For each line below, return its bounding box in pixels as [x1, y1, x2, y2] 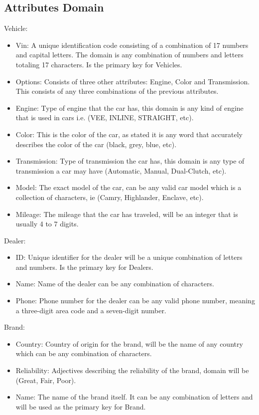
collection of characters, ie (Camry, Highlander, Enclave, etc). [15, 192, 204, 202]
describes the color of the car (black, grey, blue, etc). [15, 139, 177, 149]
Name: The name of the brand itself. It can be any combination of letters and [15, 392, 253, 402]
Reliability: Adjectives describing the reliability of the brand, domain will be [15, 365, 249, 376]
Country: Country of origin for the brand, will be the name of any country [15, 338, 243, 349]
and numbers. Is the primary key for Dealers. [15, 261, 153, 272]
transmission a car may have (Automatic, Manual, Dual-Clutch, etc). [15, 165, 227, 176]
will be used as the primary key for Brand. [15, 401, 146, 412]
